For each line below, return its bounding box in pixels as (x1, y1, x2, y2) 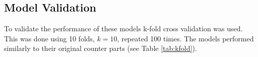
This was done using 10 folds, (4, 33, 95, 43)
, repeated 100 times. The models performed (117, 33, 254, 43)
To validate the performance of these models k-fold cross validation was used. (4, 23, 243, 34)
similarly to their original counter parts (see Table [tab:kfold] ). (4, 43, 197, 53)
